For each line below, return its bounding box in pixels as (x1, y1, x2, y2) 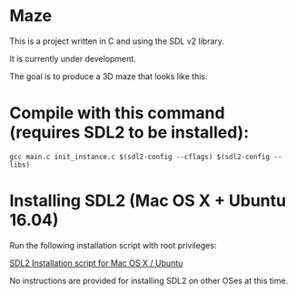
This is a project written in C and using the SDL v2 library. (9, 36, 225, 46)
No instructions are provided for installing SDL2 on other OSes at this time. (9, 275, 289, 286)
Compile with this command (9, 103, 225, 124)
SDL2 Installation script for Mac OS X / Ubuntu (9, 257, 183, 269)
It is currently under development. (9, 53, 136, 64)
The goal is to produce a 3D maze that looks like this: (9, 70, 208, 82)
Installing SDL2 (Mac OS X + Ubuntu (9, 190, 286, 211)
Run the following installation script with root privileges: (9, 239, 217, 250)
